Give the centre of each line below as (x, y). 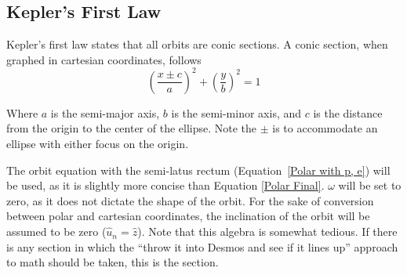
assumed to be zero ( (56, 232)
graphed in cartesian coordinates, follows (104, 59)
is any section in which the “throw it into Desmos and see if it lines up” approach (202, 246)
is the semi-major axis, (105, 112)
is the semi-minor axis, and (236, 112)
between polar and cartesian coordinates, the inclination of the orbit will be (188, 216)
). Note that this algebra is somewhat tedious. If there (267, 232)
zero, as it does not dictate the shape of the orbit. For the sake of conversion (190, 200)
